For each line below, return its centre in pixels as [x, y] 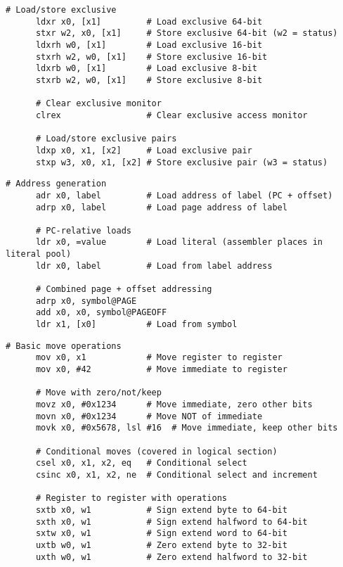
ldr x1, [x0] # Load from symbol [136, 325]
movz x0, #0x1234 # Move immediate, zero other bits [174, 404]
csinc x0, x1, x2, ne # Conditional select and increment [176, 474]
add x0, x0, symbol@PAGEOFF [101, 313]
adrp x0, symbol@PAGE [86, 301]
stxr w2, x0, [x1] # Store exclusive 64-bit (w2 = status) [187, 33]
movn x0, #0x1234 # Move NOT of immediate [149, 416]
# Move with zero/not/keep [98, 393]
